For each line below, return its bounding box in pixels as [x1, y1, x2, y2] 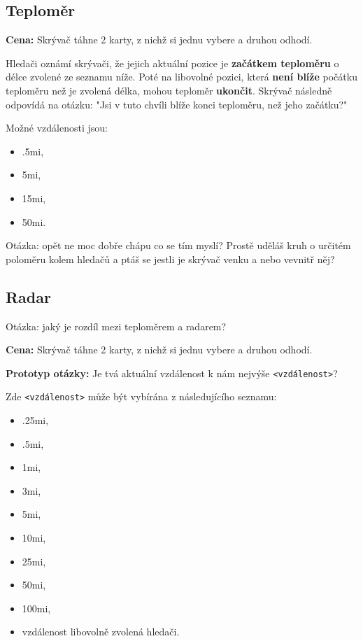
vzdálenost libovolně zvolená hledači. [22, 624, 180, 639]
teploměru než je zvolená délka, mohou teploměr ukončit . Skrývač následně [6, 83, 332, 97]
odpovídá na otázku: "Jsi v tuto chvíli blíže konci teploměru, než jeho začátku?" [6, 97, 348, 111]
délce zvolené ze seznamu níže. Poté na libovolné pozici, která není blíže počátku [6, 69, 357, 84]
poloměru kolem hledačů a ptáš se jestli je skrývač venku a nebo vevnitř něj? [6, 251, 335, 266]
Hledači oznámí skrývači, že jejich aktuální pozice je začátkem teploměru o [6, 55, 339, 70]
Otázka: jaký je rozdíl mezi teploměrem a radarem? [6, 318, 227, 333]
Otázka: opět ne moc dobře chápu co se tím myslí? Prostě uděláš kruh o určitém [6, 238, 351, 253]
